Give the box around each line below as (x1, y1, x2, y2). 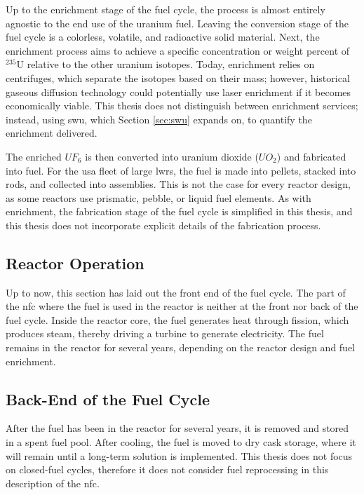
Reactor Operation (6, 252, 144, 273)
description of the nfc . (6, 475, 100, 490)
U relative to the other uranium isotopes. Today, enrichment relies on (16, 57, 315, 72)
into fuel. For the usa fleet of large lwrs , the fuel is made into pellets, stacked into (6, 163, 356, 177)
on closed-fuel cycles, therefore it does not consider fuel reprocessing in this (6, 462, 329, 477)
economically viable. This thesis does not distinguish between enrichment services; (6, 98, 358, 113)
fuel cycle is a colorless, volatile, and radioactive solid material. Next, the (6, 29, 320, 44)
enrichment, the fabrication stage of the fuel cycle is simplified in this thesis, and (6, 204, 353, 219)
